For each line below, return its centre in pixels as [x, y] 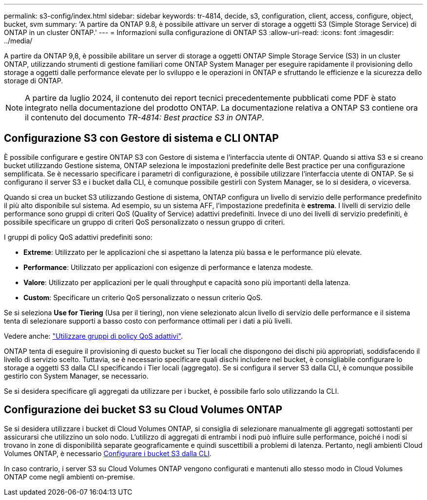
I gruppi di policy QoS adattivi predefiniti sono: [78, 237]
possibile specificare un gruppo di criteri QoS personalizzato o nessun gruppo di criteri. [145, 222]
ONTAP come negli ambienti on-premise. [69, 477]
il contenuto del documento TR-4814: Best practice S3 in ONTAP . [145, 117]
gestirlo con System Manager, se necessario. [76, 376]
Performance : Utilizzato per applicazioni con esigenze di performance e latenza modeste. [168, 267]
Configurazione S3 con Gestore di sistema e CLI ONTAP [141, 138]
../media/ [18, 41]
